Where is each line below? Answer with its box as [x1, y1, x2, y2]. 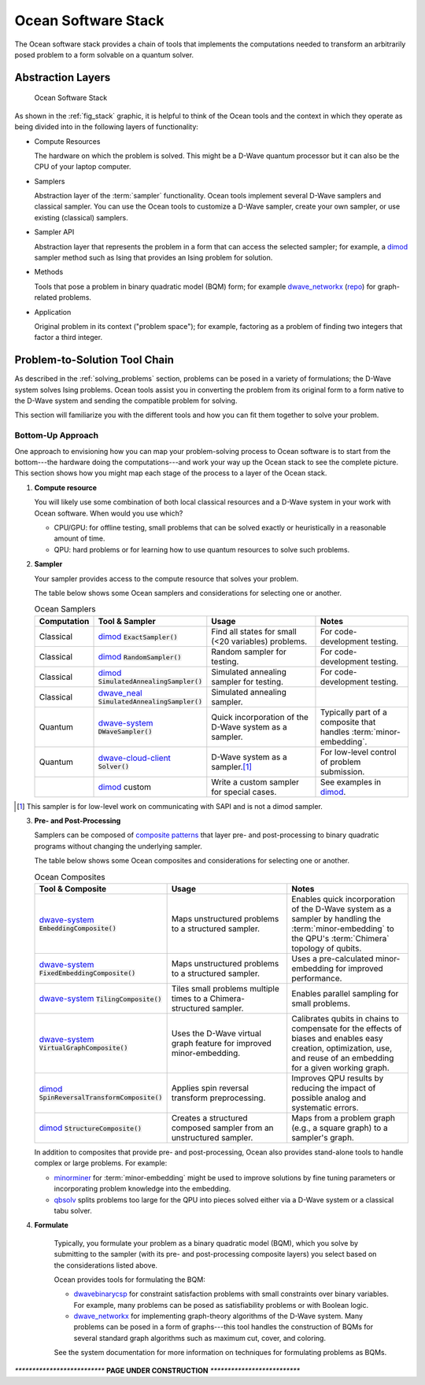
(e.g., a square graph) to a [291, 1122, 389, 1133]
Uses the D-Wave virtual [171, 1028, 261, 1039]
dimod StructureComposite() [39, 1122, 142, 1133]
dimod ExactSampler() [98, 630, 178, 641]
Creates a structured [171, 1112, 248, 1123]
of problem [320, 756, 361, 767]
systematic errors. [291, 1102, 359, 1113]
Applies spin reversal [171, 1082, 249, 1093]
